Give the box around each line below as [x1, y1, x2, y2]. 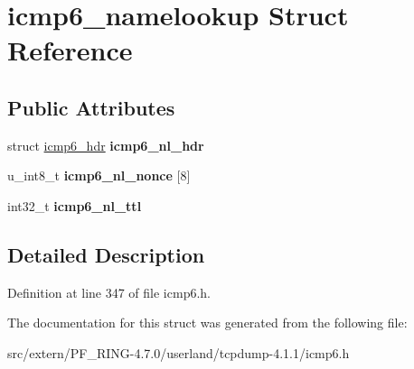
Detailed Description [7, 240, 205, 268]
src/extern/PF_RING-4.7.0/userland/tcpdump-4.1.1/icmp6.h [7, 343, 350, 362]
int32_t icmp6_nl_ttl [7, 196, 142, 215]
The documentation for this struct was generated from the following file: [7, 313, 408, 332]
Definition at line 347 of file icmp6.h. [7, 282, 211, 301]
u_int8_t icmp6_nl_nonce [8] [7, 166, 191, 185]
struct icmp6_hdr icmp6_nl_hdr [7, 135, 204, 154]
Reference [7, 32, 133, 69]
